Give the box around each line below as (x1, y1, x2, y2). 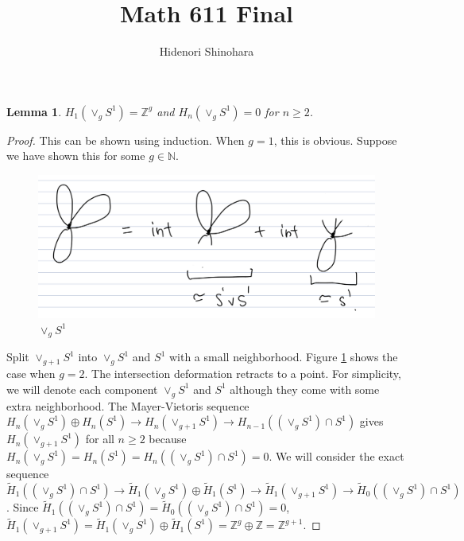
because (149, 430, 187, 447)
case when (6, 365, 56, 382)
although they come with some (230, 380, 380, 397)
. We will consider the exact (269, 448, 404, 465)
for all (85, 430, 114, 447)
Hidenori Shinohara (159, 43, 254, 60)
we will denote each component (6, 380, 158, 397)
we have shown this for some (6, 147, 145, 164)
